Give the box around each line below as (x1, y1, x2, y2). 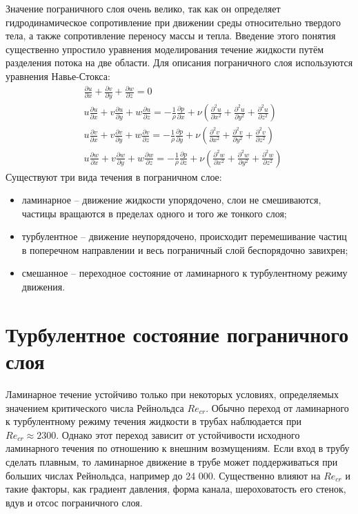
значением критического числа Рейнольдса (6, 400, 184, 415)
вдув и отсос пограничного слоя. (6, 495, 143, 509)
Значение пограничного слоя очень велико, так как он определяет (6, 1, 281, 15)
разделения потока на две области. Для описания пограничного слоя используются (6, 55, 353, 70)
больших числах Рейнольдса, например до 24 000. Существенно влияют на (6, 468, 321, 482)
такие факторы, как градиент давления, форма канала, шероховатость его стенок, (6, 482, 346, 496)
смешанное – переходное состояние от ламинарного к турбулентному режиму (21, 266, 348, 280)
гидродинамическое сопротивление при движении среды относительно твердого (6, 14, 341, 29)
